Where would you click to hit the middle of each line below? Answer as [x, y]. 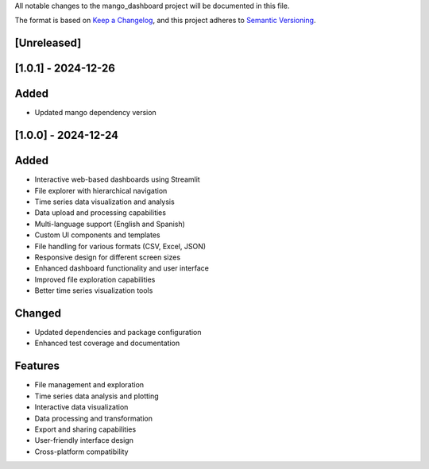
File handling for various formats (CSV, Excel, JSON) [120, 246]
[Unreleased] [48, 43]
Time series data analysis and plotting [97, 396]
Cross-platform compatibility [81, 452]
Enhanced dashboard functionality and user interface [122, 268]
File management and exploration [89, 385]
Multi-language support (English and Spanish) [110, 224]
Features [37, 366]
